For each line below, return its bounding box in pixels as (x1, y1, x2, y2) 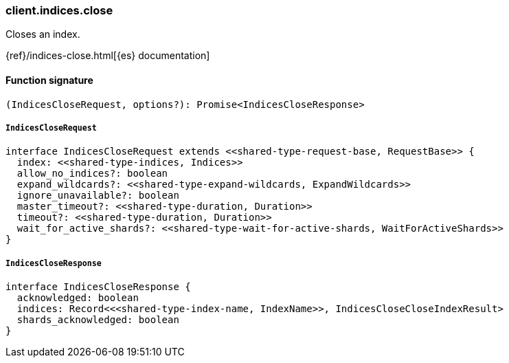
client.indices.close (5, 3, 113, 17)
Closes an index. (5, 28, 80, 41)
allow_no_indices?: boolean (16, 168, 168, 179)
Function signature (5, 74, 93, 86)
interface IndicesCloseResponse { (5, 281, 191, 293)
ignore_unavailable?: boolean (16, 190, 179, 201)
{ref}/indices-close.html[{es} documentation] (5, 49, 210, 62)
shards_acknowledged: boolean (16, 314, 179, 326)
